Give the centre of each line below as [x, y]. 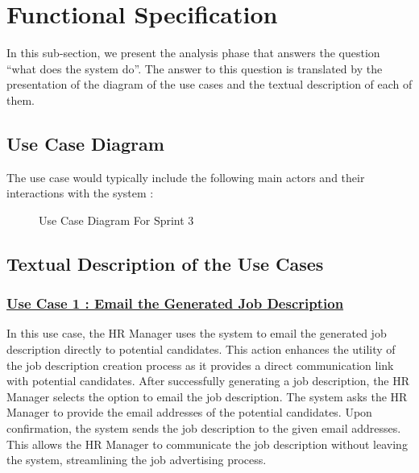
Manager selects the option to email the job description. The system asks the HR [207, 396]
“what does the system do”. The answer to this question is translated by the [195, 68]
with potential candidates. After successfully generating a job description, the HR [208, 381]
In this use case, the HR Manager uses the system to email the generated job [197, 333]
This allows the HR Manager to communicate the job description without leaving [207, 444]
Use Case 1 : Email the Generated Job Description [175, 303]
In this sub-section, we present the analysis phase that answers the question [193, 53]
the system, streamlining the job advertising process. [137, 460]
